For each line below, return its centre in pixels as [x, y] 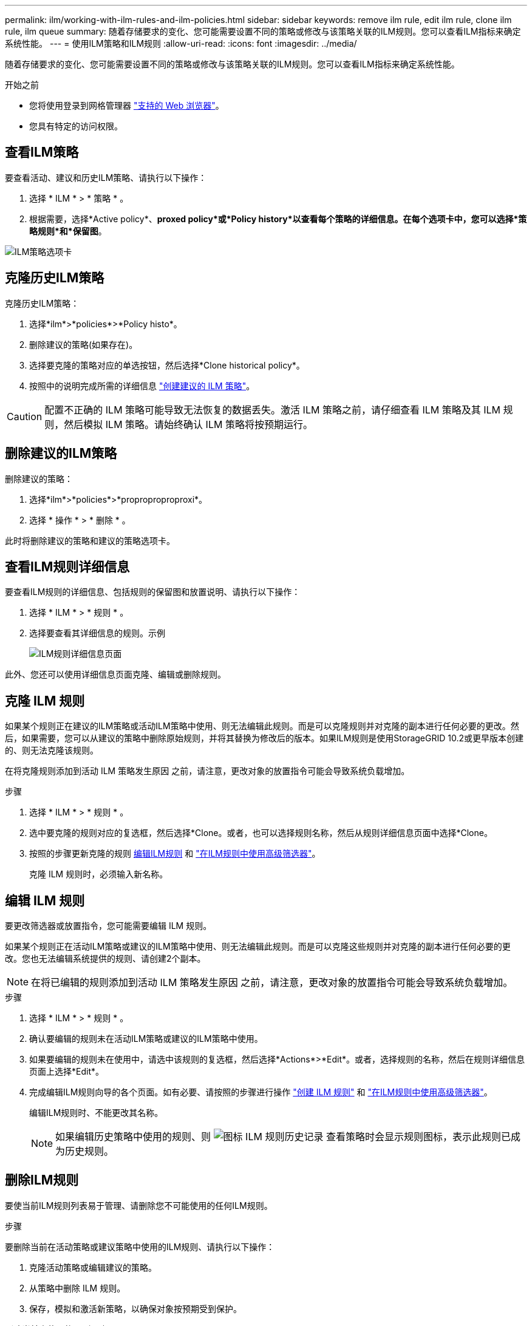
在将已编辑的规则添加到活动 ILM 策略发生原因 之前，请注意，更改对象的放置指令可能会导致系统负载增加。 [272, 983]
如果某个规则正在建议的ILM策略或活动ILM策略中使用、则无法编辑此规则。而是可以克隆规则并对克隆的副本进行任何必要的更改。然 [262, 726]
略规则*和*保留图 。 [68, 231]
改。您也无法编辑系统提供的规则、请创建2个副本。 [105, 959]
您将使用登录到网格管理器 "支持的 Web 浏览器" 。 [127, 105]
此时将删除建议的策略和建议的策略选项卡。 [90, 540]
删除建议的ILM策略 [61, 454]
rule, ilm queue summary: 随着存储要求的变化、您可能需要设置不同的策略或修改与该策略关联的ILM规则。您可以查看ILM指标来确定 [263, 31]
